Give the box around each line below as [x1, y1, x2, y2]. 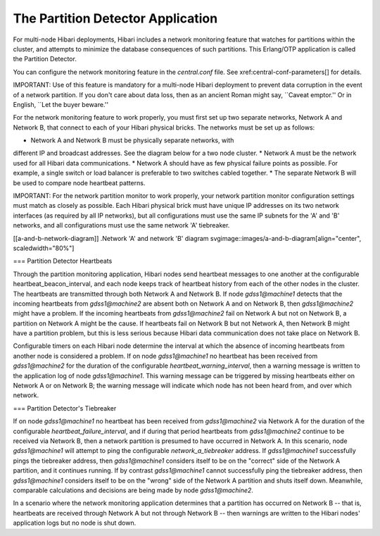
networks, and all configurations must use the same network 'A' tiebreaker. [13, 221, 230, 230]
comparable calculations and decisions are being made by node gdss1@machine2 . [13, 486, 253, 494]
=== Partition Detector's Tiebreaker [13, 404, 117, 412]
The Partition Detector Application [13, 11, 218, 26]
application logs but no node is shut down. [13, 518, 137, 528]
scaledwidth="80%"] [13, 244, 75, 252]
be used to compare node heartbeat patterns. [13, 178, 146, 187]
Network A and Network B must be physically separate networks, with [30, 136, 234, 144]
